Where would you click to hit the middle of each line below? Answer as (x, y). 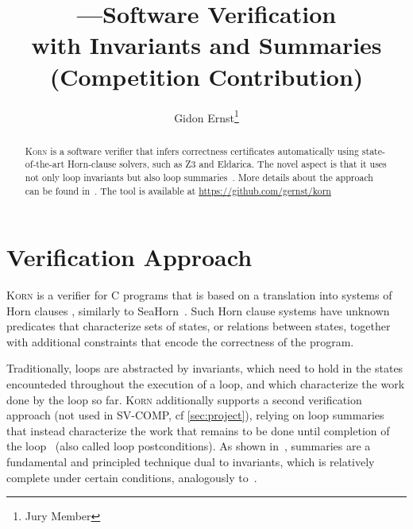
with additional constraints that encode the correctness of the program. (180, 341)
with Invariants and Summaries (206, 45)
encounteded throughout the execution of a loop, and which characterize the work (206, 384)
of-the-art (45, 164)
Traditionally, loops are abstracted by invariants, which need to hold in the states (205, 368)
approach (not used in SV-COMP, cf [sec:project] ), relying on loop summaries (195, 415)
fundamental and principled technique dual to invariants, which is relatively (191, 462)
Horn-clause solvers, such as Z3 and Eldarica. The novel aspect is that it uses (227, 164)
